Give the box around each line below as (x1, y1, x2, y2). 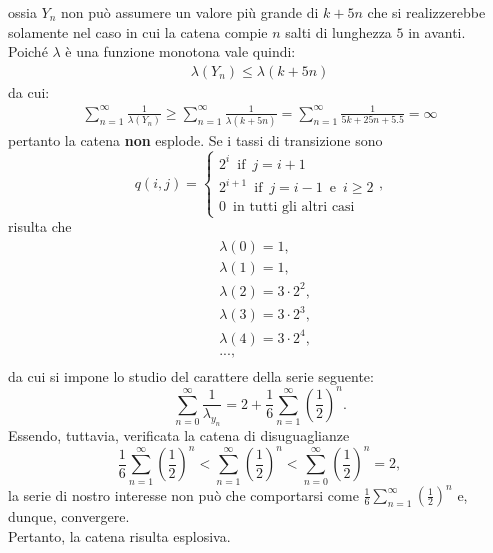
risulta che (8, 216, 72, 237)
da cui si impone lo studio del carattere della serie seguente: (8, 365, 374, 386)
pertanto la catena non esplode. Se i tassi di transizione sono (8, 130, 383, 151)
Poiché (8, 41, 48, 62)
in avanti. (408, 21, 466, 42)
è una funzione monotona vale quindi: (65, 41, 296, 62)
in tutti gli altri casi (233, 200, 355, 215)
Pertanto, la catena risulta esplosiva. (8, 525, 231, 546)
